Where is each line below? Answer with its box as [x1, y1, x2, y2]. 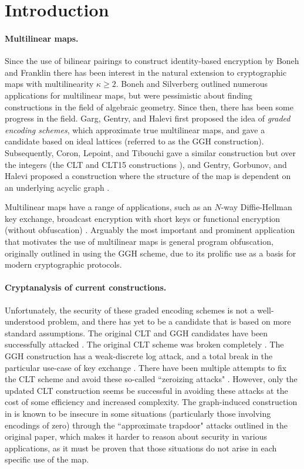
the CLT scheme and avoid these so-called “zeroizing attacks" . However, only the [5, 373, 298, 385]
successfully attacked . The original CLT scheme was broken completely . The [5, 338, 284, 350]
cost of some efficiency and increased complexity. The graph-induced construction [5, 396, 298, 408]
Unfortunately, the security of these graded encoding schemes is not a [5, 303, 255, 316]
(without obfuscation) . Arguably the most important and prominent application [5, 224, 295, 236]
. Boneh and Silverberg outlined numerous [116, 77, 268, 90]
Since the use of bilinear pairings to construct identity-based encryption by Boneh [5, 55, 299, 67]
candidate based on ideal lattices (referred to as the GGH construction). [5, 135, 264, 147]
